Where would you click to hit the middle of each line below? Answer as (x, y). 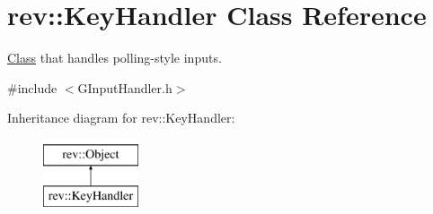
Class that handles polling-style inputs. (115, 58)
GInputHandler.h (125, 87)
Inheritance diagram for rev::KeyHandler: (121, 118)
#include (32, 87)
